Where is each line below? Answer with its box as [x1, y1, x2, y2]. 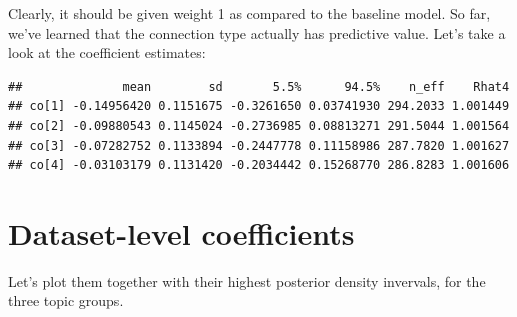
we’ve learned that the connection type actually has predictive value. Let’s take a [8, 22, 506, 43]
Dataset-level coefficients [8, 212, 355, 253]
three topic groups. [8, 290, 124, 311]
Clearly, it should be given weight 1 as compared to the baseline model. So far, [8, 3, 491, 23]
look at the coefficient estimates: [8, 42, 206, 63]
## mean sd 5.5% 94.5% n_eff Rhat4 [8, 79, 510, 94]
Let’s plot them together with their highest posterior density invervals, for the [8, 270, 486, 291]
